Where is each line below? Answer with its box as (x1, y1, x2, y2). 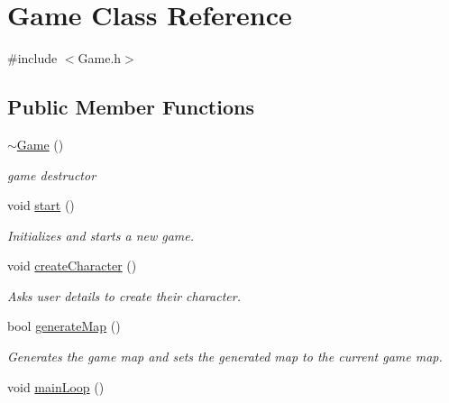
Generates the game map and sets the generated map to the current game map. (7, 347, 443, 366)
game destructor (7, 165, 96, 184)
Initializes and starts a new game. (7, 225, 195, 244)
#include (7, 49, 58, 68)
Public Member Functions (7, 93, 254, 121)
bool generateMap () (7, 316, 121, 335)
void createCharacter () (7, 256, 137, 275)
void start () (7, 196, 75, 215)
